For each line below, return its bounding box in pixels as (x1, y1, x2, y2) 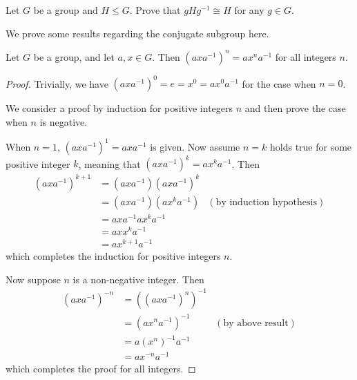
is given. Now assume (150, 139, 240, 153)
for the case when (242, 76, 316, 91)
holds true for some (270, 139, 352, 153)
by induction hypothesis (215, 197, 317, 207)
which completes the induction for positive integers (6, 249, 221, 263)
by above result (223, 318, 289, 328)
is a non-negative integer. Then (73, 272, 204, 286)
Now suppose (6, 272, 61, 286)
